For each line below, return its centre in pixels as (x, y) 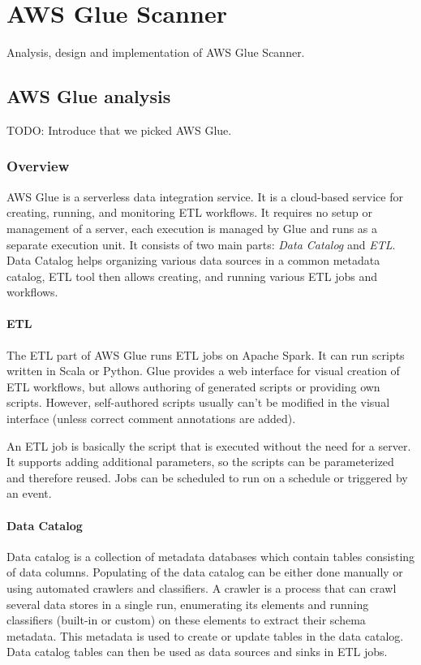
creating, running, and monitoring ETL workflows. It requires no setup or (189, 212)
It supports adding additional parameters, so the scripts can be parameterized (200, 462)
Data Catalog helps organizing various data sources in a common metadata (193, 260)
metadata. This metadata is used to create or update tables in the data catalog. (205, 635)
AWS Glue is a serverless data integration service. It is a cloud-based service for (205, 196)
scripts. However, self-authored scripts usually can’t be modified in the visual (198, 402)
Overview (38, 166)
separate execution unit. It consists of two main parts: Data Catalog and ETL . (201, 244)
